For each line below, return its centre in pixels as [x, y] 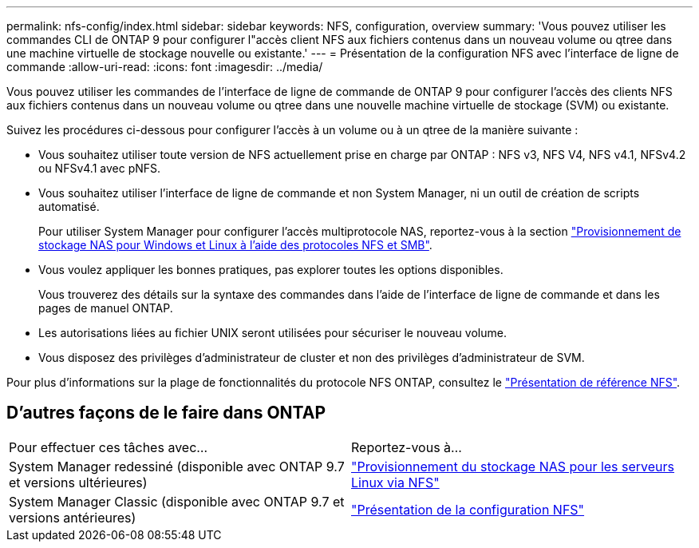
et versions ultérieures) [78, 482]
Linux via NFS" [395, 482]
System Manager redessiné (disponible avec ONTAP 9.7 [177, 466]
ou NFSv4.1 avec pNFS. [100, 168]
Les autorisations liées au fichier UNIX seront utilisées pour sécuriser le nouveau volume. [272, 333]
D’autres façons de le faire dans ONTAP [166, 413]
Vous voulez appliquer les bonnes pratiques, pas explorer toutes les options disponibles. [271, 270]
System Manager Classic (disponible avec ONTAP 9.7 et [177, 501]
